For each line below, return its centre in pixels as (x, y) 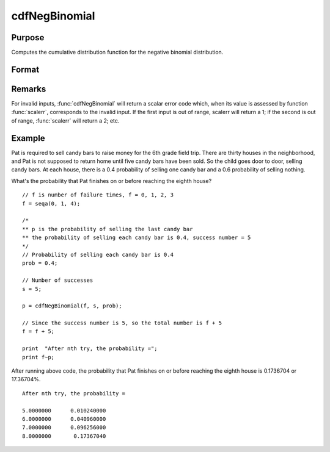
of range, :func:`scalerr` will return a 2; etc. (65, 120)
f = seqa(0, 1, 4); (51, 203)
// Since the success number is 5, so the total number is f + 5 (122, 323)
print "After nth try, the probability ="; (90, 349)
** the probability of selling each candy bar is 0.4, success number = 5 (137, 238)
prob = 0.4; (40, 263)
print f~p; (38, 357)
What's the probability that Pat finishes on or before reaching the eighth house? (112, 181)
